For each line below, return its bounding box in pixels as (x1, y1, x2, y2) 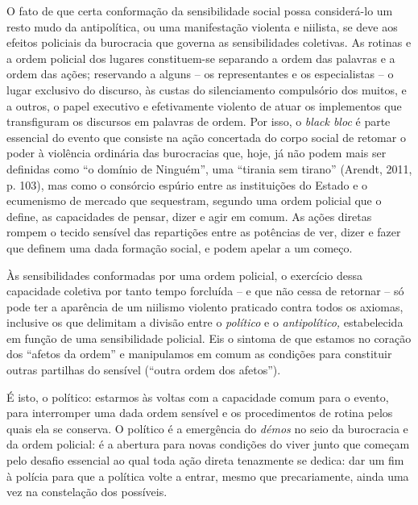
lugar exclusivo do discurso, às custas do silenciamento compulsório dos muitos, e (6, 81, 407, 98)
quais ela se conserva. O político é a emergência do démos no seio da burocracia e (6, 419, 408, 436)
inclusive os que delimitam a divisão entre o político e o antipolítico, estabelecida (6, 314, 404, 331)
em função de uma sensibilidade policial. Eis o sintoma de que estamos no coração (6, 329, 412, 346)
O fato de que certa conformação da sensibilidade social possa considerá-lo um (6, 2, 393, 19)
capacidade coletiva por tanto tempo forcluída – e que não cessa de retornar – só (6, 282, 404, 299)
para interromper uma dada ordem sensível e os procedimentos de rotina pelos (6, 404, 393, 421)
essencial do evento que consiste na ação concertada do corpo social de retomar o (6, 128, 406, 145)
